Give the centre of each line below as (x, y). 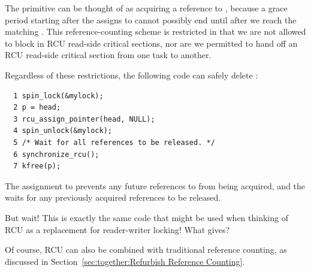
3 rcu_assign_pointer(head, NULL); (84, 119)
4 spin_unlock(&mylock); (63, 131)
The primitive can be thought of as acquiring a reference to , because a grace (146, 8)
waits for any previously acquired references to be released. (113, 197)
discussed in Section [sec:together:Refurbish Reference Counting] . (125, 261)
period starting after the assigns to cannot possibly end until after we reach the (151, 19)
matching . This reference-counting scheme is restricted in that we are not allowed (155, 31)
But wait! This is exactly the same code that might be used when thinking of (147, 217)
